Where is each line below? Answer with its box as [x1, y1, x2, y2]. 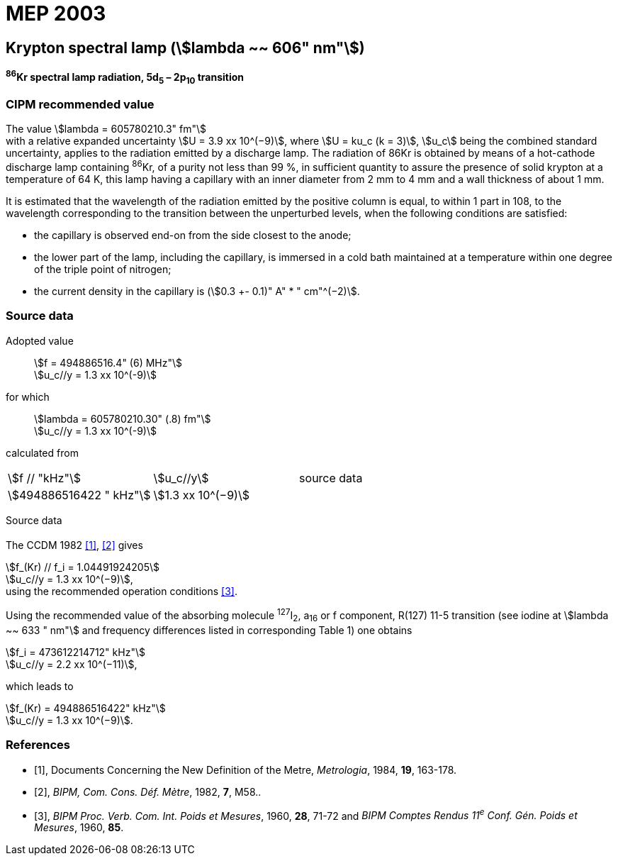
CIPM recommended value [6, 97, 154, 111]
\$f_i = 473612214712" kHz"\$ [6, 645, 145, 658]
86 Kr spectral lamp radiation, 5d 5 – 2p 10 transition [6, 69, 245, 86]
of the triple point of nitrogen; [34, 263, 172, 276]
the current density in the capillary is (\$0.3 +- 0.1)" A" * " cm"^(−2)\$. [34, 285, 360, 298]
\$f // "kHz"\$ [8, 470, 81, 485]
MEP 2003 [6, 1, 106, 26]
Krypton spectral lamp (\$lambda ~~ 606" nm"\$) [6, 38, 365, 57]
